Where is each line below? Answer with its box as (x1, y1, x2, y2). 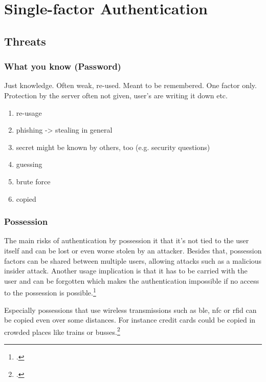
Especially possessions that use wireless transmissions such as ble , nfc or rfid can (4, 304, 257, 315)
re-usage (16, 107, 42, 118)
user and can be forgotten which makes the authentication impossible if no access (4, 275, 259, 286)
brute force (16, 176, 51, 186)
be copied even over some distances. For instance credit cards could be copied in (4, 314, 256, 325)
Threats (4, 33, 46, 49)
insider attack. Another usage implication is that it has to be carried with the (4, 265, 248, 276)
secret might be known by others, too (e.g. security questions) (16, 141, 210, 152)
